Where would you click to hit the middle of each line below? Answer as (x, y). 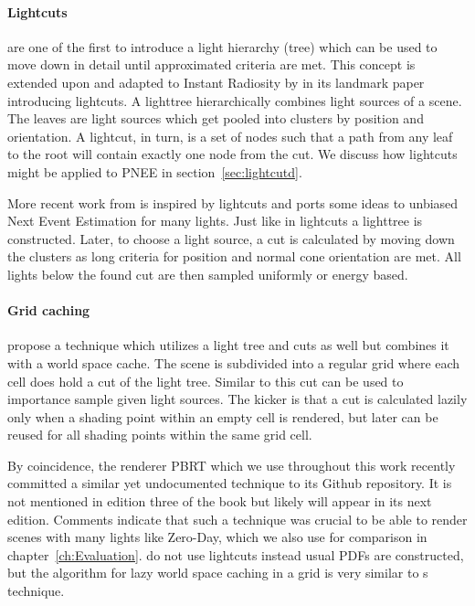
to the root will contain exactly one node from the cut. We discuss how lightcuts (232, 154)
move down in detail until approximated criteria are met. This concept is (211, 64)
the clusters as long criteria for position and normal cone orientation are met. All (234, 256)
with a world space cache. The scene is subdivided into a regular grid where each (234, 362)
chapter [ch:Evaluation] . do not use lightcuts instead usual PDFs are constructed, (236, 554)
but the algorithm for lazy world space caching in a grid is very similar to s (218, 573)
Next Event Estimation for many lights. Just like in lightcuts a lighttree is (215, 221)
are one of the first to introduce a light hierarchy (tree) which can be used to (222, 46)
